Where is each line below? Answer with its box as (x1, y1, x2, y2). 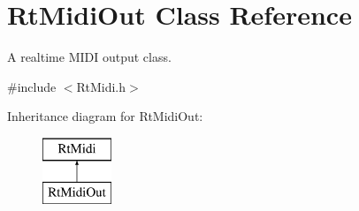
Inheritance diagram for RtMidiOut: (7, 107, 203, 125)
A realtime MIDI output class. (7, 48, 172, 66)
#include (7, 77, 57, 95)
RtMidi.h (76, 77, 126, 95)
